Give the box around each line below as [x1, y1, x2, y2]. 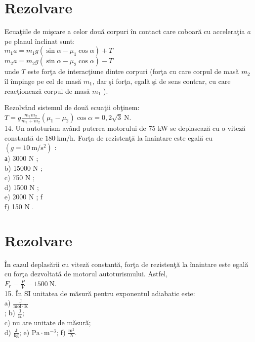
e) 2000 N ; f [4, 191, 42, 202]
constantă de [4, 132, 43, 143]
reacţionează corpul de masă [4, 85, 90, 96]
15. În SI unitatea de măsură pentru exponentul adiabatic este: [4, 288, 195, 298]
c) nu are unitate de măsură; [4, 317, 91, 328]
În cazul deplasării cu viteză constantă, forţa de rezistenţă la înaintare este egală [4, 259, 249, 269]
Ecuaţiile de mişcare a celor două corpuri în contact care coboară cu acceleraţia [4, 26, 245, 37]
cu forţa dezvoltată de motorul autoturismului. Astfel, [4, 268, 168, 279]
